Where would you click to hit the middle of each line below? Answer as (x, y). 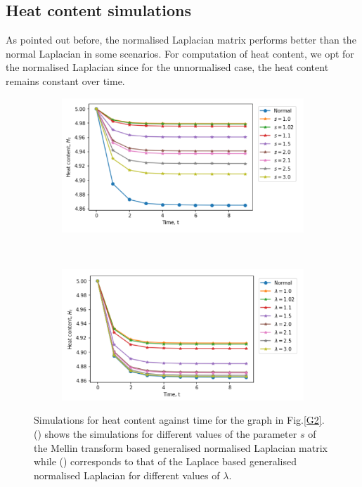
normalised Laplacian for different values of (127, 475)
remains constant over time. (65, 80)
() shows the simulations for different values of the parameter (166, 434)
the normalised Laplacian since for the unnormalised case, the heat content (167, 67)
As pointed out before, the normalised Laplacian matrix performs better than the (181, 40)
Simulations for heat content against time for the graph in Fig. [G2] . (179, 420)
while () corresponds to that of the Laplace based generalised (165, 461)
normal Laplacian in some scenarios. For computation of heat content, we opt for (180, 53)
